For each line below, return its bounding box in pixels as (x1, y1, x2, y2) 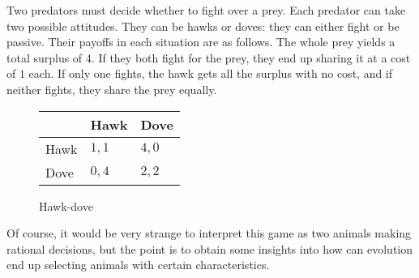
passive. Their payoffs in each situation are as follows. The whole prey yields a (6, 33, 395, 50)
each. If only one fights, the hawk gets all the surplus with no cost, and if (28, 65, 393, 82)
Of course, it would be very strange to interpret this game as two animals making (6, 225, 412, 242)
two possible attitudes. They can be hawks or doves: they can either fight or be (6, 17, 400, 34)
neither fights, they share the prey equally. (6, 80, 217, 97)
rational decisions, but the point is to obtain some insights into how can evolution (6, 240, 413, 257)
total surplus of (6, 49, 83, 66)
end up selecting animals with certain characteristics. (6, 256, 270, 273)
